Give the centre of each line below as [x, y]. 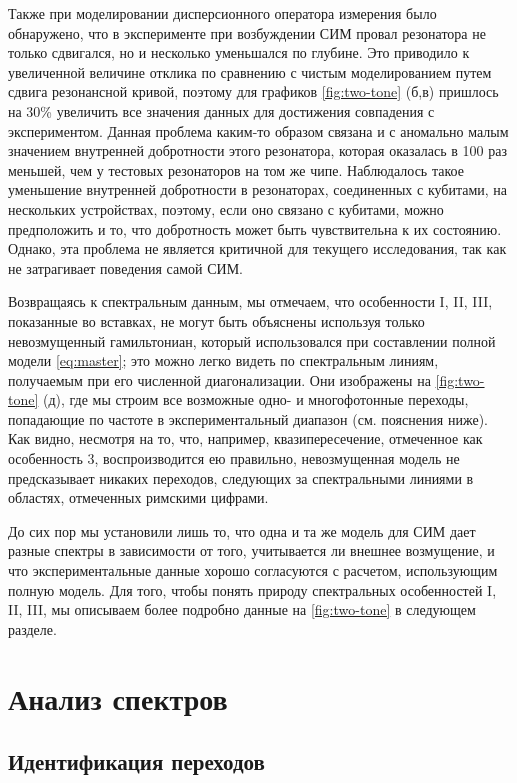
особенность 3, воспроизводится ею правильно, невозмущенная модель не [234, 458]
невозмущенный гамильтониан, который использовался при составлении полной [252, 340]
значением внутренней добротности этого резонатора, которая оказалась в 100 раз [257, 150]
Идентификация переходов [136, 761]
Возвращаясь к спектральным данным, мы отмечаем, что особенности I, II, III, [250, 301]
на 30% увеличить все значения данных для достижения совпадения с [221, 110]
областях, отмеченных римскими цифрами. [138, 497]
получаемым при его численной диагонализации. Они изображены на [219, 379]
